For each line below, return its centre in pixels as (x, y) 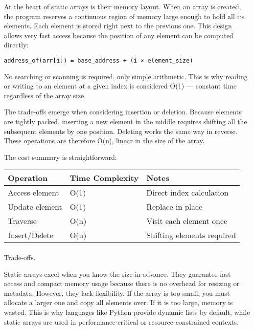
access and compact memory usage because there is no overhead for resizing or (122, 283)
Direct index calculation (187, 193)
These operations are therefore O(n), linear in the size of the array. (104, 141)
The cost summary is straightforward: (60, 157)
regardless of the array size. (45, 95)
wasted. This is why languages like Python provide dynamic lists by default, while (127, 312)
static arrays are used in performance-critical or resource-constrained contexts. (121, 321)
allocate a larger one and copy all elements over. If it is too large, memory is (118, 302)
